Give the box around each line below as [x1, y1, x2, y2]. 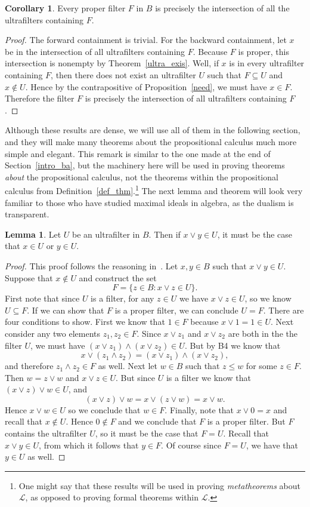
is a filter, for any [91, 292, 154, 305]
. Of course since [161, 438, 222, 451]
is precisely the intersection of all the [155, 2, 290, 14]
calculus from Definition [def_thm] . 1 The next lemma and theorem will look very [5, 183, 303, 196]
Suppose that [5, 271, 53, 284]
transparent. [5, 208, 49, 220]
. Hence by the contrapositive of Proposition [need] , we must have [25, 80, 267, 93]
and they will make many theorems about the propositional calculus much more [5, 135, 297, 148]
